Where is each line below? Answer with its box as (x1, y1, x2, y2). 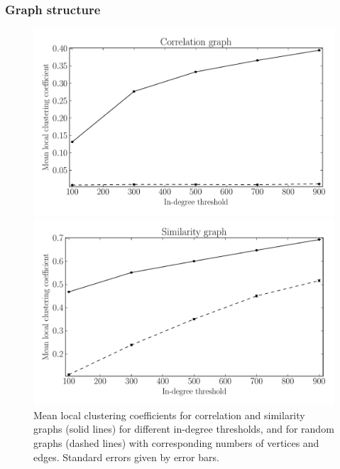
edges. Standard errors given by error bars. (33, 449, 219, 464)
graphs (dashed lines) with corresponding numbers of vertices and (33, 435, 319, 450)
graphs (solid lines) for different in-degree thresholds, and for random (33, 421, 334, 436)
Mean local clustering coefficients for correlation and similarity (33, 407, 305, 422)
